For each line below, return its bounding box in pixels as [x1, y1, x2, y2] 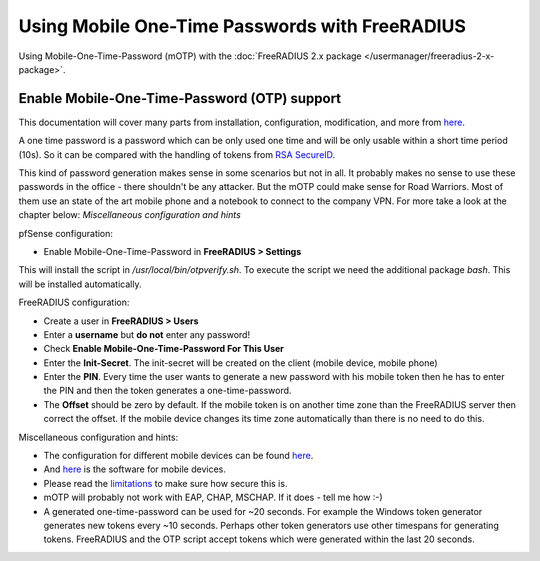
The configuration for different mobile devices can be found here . [43, 450, 314, 462]
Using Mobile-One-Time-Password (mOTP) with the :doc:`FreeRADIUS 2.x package [18, 50, 362, 62]
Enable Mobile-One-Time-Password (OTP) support [18, 90, 342, 107]
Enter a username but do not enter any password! [43, 328, 250, 340]
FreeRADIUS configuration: [18, 296, 130, 309]
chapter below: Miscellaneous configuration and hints [18, 209, 242, 221]
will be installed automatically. [18, 278, 142, 290]
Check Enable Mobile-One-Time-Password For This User [43, 343, 285, 355]
